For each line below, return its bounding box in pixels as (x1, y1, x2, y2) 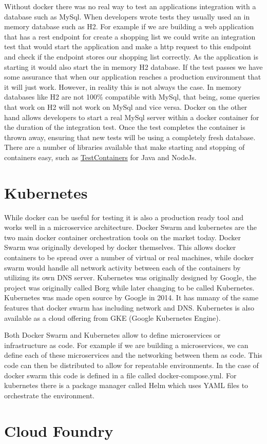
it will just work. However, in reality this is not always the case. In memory (4, 81, 242, 92)
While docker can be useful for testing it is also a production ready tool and (4, 211, 243, 222)
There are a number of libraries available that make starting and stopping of (4, 142, 245, 152)
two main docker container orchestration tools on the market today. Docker (4, 231, 241, 242)
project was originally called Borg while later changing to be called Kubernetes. (4, 282, 255, 293)
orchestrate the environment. (4, 390, 94, 400)
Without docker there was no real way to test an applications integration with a (4, 1, 256, 11)
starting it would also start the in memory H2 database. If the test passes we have (4, 61, 263, 72)
